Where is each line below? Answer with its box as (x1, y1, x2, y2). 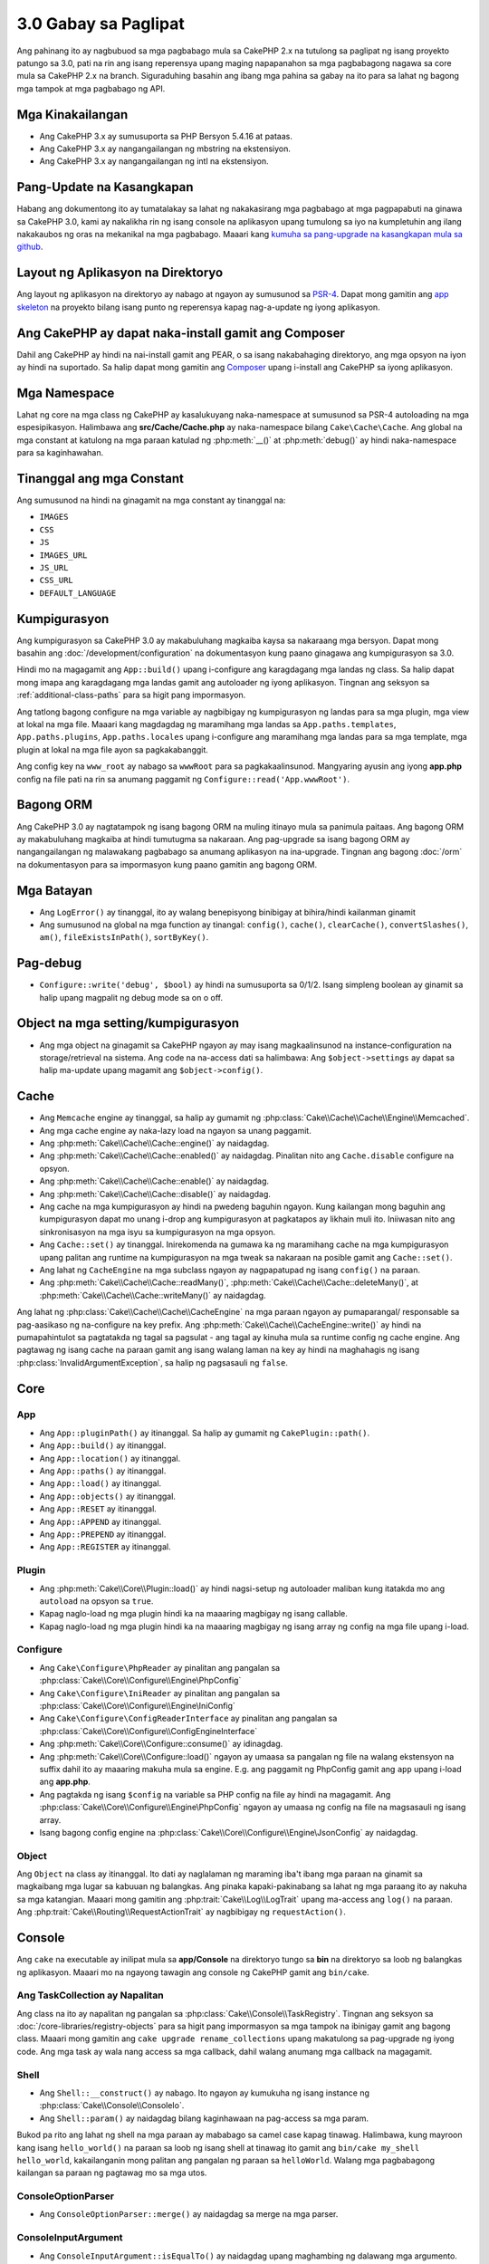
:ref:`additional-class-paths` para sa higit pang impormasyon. (16, 689, 246, 701)
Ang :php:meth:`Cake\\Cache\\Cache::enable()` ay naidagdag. (39, 1175, 270, 1186)
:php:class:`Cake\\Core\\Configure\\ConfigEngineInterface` (39, 1725, 258, 1736)
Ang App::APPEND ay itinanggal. (39, 1516, 162, 1527)
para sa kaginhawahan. (16, 447, 104, 458)
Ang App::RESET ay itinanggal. (39, 1503, 158, 1514)
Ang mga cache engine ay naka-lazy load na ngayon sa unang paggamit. (39, 1125, 312, 1136)
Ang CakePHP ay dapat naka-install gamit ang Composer (16, 325, 346, 341)
